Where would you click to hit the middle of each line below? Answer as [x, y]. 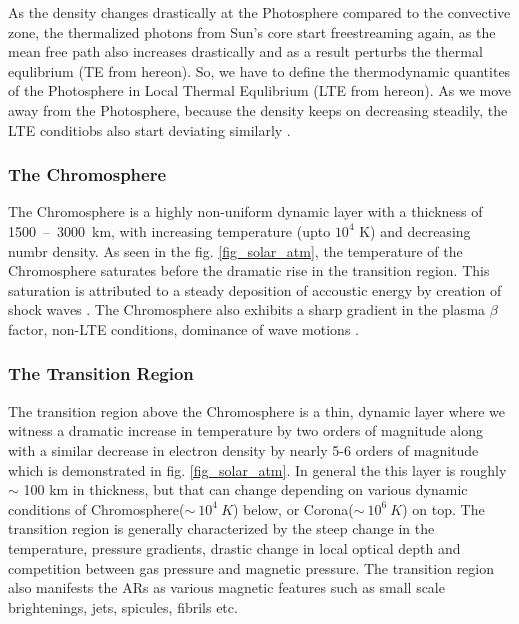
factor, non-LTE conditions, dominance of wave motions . [183, 328]
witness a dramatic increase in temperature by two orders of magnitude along [245, 430]
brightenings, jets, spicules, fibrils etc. [123, 606]
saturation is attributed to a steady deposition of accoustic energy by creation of [255, 289]
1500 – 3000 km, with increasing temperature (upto [169, 230]
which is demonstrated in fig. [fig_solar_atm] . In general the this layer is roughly [257, 469]
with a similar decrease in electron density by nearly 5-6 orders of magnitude [243, 449]
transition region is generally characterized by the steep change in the [221, 528]
